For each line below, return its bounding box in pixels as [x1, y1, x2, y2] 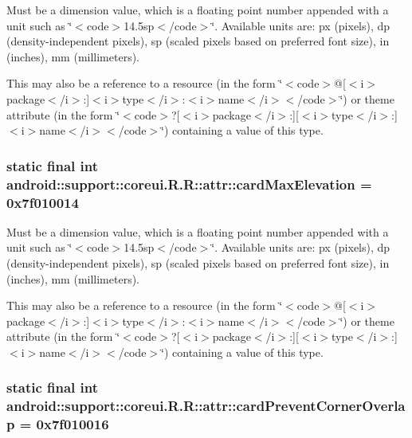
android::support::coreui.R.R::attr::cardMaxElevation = [6, 174, 372, 194]
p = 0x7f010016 [6, 414, 109, 434]
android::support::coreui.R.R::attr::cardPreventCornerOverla [6, 396, 406, 416]
